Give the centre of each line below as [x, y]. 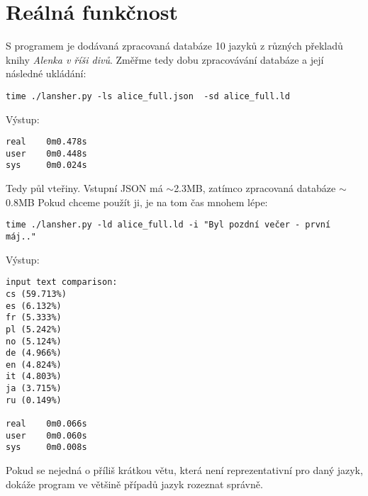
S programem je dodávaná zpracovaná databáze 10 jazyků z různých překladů [174, 46]
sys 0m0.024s [46, 165]
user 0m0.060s [46, 435]
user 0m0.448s [46, 153]
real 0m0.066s [46, 424]
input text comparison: [62, 282]
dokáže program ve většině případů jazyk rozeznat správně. [134, 484]
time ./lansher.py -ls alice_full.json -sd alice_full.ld [148, 96]
